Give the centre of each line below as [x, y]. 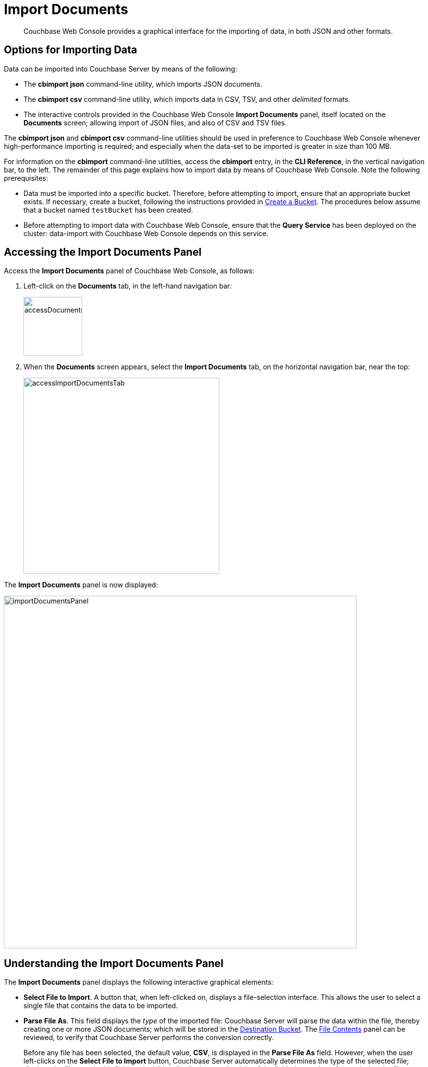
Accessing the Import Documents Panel [103, 252]
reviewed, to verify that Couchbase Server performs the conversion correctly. [149, 1038]
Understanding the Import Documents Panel [114, 963]
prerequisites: [26, 178]
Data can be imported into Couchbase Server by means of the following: [121, 69]
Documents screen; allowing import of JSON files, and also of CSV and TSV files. [155, 122]
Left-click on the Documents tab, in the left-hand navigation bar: [128, 286]
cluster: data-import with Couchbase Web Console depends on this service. [146, 233]
